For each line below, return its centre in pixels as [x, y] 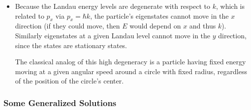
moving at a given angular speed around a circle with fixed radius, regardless [131, 71]
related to [30, 15]
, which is [230, 6]
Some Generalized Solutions [60, 102]
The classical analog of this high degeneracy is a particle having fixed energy [130, 62]
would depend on [155, 26]
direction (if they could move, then [67, 26]
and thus [203, 26]
